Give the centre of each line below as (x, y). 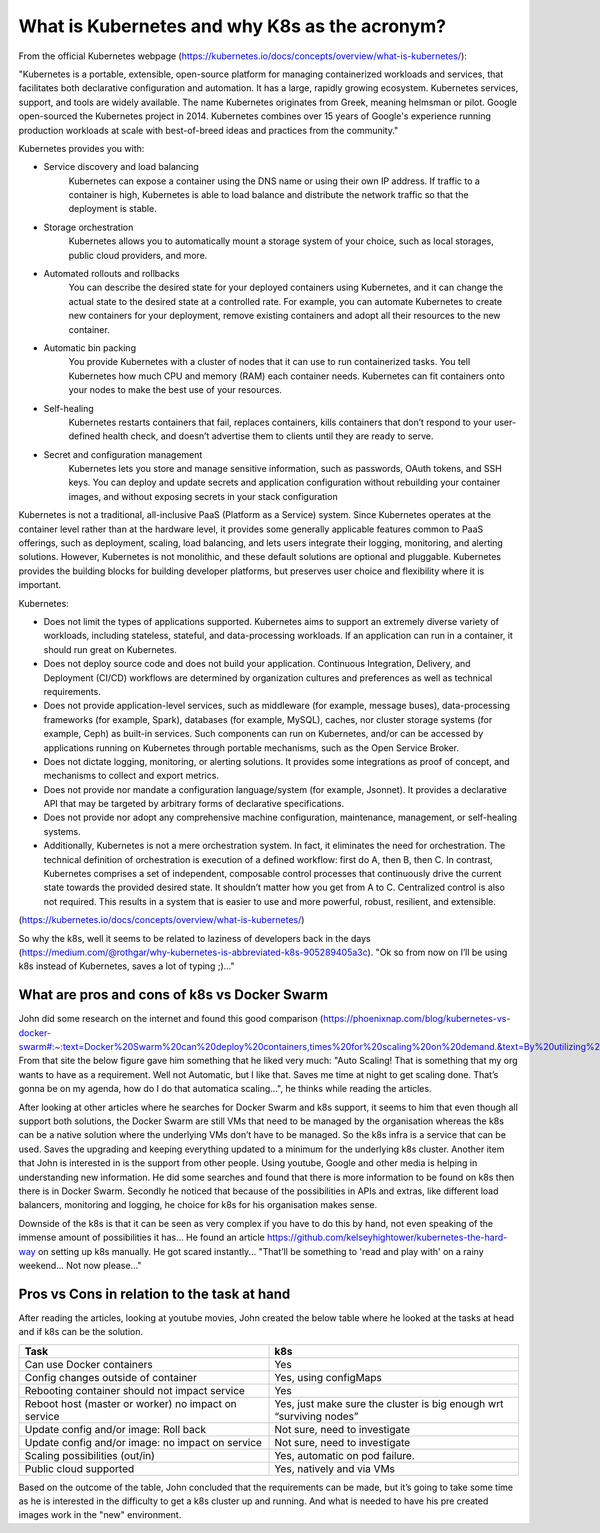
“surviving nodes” (316, 1416)
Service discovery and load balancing (121, 167)
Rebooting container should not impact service (134, 1390)
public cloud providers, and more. (138, 255)
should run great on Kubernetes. (110, 649)
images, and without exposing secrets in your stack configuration (203, 496)
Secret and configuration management (123, 454)
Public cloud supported (79, 1468)
